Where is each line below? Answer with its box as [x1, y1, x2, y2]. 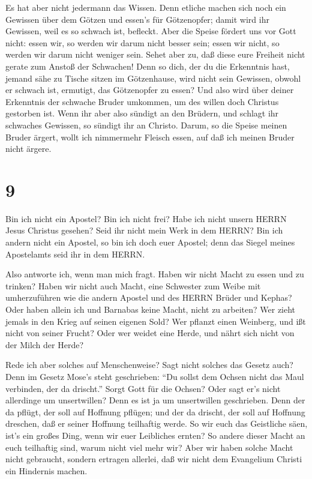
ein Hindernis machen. [5, 464, 88, 477]
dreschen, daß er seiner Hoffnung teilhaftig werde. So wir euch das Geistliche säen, [5, 417, 308, 430]
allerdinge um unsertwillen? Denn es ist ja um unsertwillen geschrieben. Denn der [5, 394, 305, 406]
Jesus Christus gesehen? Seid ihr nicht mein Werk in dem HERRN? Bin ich [5, 224, 283, 236]
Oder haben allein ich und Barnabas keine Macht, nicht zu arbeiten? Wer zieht [5, 303, 296, 315]
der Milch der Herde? [5, 338, 84, 351]
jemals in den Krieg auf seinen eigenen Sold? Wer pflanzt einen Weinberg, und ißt [5, 315, 306, 327]
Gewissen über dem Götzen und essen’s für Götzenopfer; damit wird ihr [5, 13, 269, 25]
